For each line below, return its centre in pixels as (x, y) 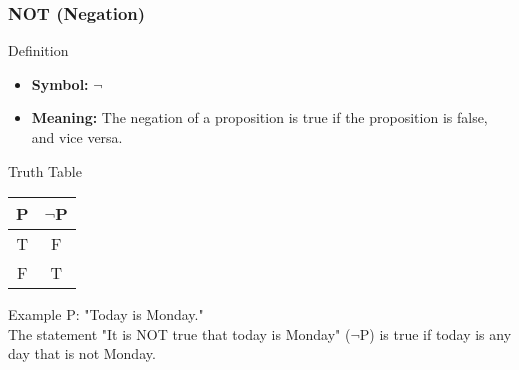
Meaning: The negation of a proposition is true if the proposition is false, (259, 117)
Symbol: (60, 83)
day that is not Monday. (82, 353)
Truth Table (45, 170)
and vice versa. (77, 137)
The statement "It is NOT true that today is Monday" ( (179, 333)
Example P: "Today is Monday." (106, 314)
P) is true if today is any (435, 333)
